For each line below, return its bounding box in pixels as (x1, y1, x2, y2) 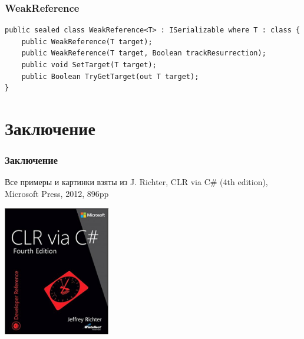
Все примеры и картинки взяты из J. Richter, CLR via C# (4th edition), (5, 176, 268, 188)
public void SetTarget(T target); (21, 61, 157, 69)
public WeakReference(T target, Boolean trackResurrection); (21, 49, 266, 58)
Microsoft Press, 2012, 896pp (5, 187, 109, 199)
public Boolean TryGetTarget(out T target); (21, 72, 199, 81)
